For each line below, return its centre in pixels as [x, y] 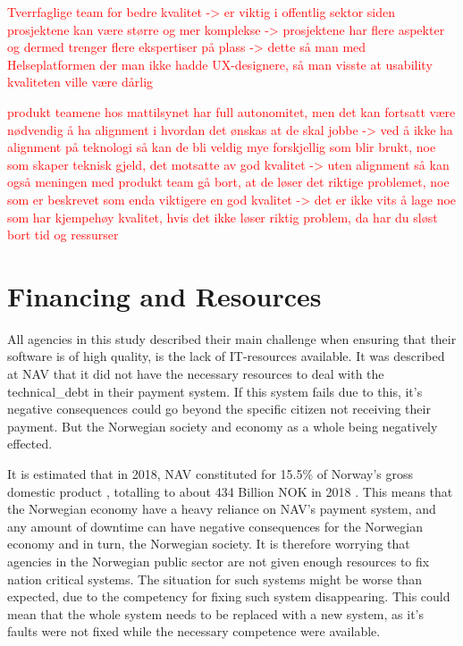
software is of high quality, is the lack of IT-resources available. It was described [226, 356]
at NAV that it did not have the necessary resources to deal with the [196, 374]
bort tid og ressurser [63, 235]
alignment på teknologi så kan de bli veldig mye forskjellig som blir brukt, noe [222, 147]
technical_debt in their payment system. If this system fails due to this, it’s [215, 391]
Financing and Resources [164, 295]
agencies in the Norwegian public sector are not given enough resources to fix [219, 561]
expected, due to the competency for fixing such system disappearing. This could [229, 596]
